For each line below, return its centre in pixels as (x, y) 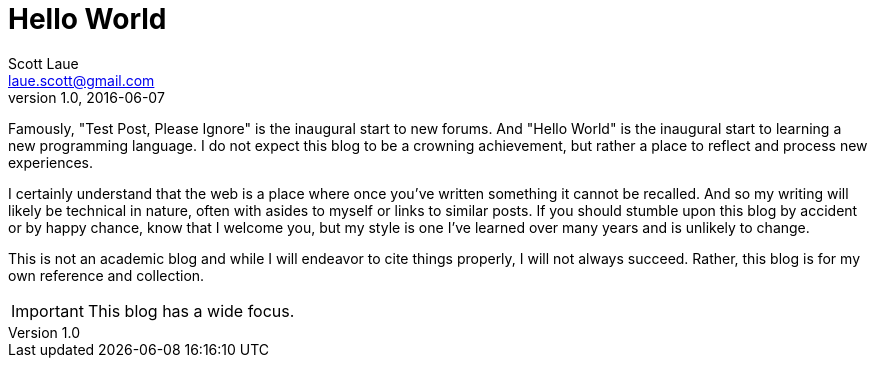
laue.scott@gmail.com (81, 80)
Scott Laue (43, 63)
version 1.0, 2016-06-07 (86, 97)
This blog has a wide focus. (191, 310)
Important (47, 310)
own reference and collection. (106, 275)
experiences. (51, 162)
